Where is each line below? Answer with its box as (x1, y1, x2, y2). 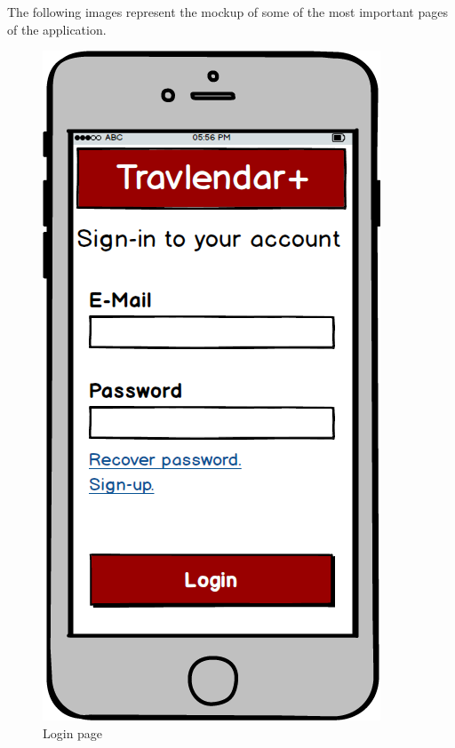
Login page (43, 723, 103, 742)
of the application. (7, 20, 107, 38)
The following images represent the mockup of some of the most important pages (7, 3, 448, 20)
